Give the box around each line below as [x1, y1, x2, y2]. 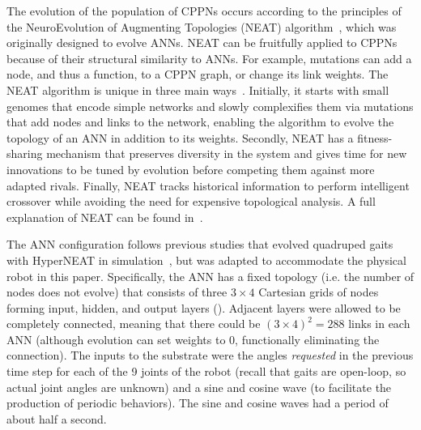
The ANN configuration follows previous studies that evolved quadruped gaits [6, 236, 393, 253]
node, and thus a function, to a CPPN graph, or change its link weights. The [6, 66, 389, 83]
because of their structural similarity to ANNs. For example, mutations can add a [6, 49, 412, 66]
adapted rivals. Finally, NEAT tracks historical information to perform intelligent [6, 177, 410, 194]
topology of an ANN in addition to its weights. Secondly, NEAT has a [6, 129, 354, 146]
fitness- [357, 129, 393, 146]
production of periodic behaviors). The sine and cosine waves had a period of [6, 394, 389, 411]
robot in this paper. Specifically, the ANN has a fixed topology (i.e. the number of [6, 267, 415, 284]
